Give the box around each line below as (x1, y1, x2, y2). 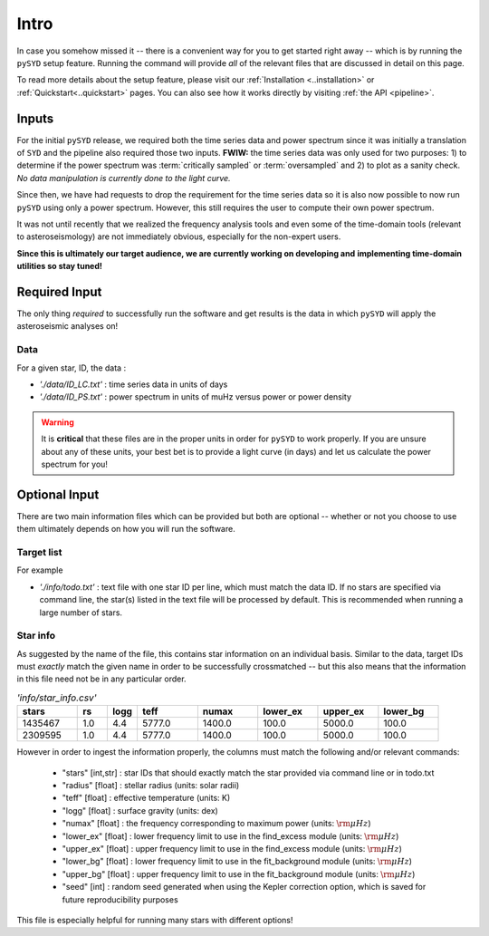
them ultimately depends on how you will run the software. (16, 524, 235, 535)
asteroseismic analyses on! (16, 321, 119, 332)
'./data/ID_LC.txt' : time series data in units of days (39, 379, 228, 390)
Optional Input (16, 487, 100, 502)
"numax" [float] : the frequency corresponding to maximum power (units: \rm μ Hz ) (62, 818, 371, 829)
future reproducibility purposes (62, 893, 178, 905)
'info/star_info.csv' (16, 691, 97, 704)
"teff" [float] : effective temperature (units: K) (62, 793, 231, 804)
